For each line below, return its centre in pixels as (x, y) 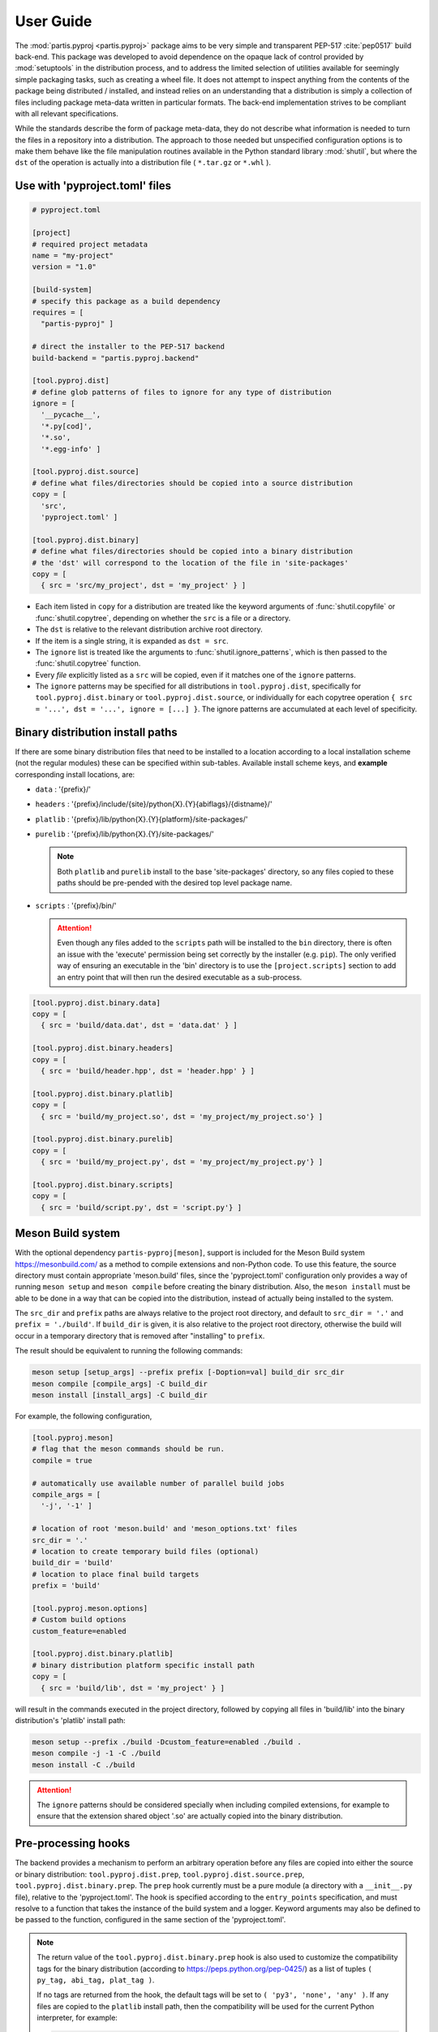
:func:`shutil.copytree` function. (88, 663)
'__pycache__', (71, 415)
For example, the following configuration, (84, 1416)
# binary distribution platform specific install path (143, 1665)
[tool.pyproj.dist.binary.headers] (103, 1048)
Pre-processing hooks (73, 1844)
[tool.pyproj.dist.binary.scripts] (103, 1184)
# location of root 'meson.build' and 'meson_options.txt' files (165, 1529)
